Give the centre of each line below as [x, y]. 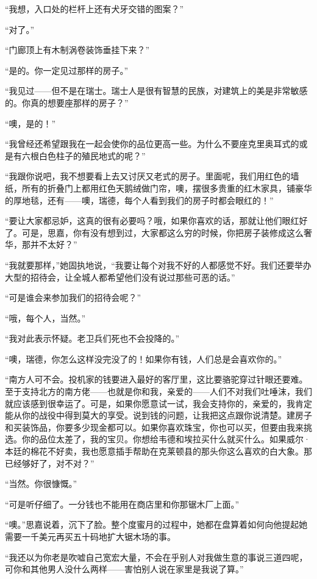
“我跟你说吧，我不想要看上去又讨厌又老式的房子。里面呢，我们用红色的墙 [152, 176]
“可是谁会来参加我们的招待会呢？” [73, 297]
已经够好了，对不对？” [50, 463]
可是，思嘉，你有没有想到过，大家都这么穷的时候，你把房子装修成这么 [162, 232]
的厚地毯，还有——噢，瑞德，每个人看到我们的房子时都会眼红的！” [139, 200]
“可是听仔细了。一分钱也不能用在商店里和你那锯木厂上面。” [122, 504]
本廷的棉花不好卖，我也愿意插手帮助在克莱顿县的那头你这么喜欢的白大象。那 [158, 451]
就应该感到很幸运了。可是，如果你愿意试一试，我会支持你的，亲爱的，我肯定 [158, 403]
